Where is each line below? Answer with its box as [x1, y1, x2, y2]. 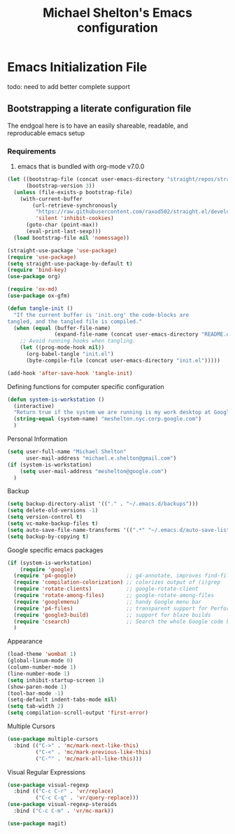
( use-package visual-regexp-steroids [7, 801, 117, 808]
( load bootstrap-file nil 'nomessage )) [13, 234, 130, 241]
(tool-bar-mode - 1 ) [7, 690, 64, 697]
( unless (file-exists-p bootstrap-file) [13, 189, 133, 196]
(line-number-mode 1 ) [7, 670, 71, 677]
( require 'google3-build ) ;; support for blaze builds [13, 611, 211, 618]
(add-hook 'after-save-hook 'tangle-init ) [7, 369, 133, 376]
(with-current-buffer [20, 195, 83, 203]
